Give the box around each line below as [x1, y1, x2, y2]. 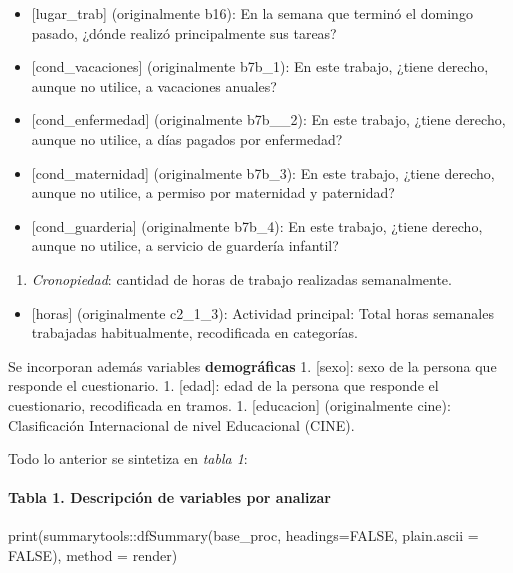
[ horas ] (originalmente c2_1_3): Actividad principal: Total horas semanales [31, 302, 494, 323]
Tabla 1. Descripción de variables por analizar [8, 487, 332, 508]
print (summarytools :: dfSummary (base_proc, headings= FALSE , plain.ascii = [8, 525, 479, 546]
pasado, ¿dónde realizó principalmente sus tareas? [31, 22, 337, 43]
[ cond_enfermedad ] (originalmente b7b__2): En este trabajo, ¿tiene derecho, [31, 109, 506, 130]
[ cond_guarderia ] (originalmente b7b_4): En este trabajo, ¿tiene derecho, [31, 215, 483, 236]
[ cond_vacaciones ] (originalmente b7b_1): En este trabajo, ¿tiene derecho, [31, 56, 489, 77]
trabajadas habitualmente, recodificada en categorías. [31, 322, 358, 343]
